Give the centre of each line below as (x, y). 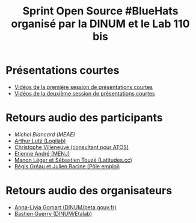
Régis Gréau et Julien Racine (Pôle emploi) (67, 166)
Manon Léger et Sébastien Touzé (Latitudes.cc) (73, 160)
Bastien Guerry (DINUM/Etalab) (53, 213)
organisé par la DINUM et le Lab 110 (100, 24)
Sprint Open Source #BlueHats (100, 11)
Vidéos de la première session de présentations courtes (84, 87)
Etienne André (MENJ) (42, 153)
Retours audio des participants (84, 118)
